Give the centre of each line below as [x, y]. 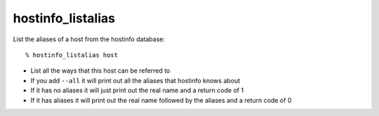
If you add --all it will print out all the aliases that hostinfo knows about [135, 80]
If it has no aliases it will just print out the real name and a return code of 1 [137, 90]
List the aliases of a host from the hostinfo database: [89, 39]
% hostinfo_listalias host [72, 55]
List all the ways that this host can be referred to [100, 71]
